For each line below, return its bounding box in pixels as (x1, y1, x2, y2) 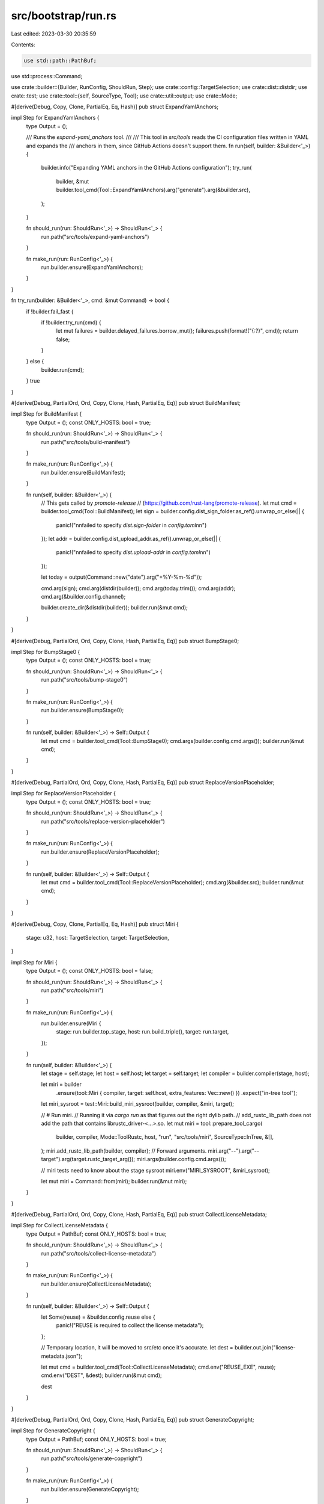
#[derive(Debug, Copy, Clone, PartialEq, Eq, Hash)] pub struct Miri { (11, 920, 179, 928)
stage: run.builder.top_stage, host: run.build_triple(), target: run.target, (56, 1028, 229, 1035)
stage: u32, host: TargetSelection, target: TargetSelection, (26, 934, 169, 941)
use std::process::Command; (11, 72, 83, 79)
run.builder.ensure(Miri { (41, 1020, 101, 1027)
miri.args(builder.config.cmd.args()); (136, 1156, 226, 1163)
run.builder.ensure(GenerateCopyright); (41, 1485, 139, 1493)
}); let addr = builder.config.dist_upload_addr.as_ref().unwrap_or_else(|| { (41, 535, 221, 543)
